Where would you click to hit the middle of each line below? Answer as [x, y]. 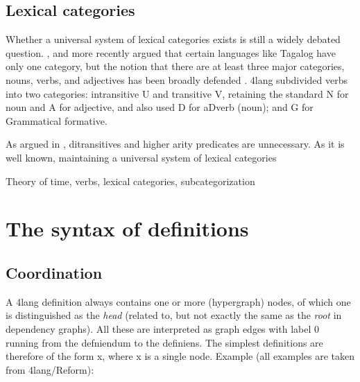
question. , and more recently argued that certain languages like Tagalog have [171, 52]
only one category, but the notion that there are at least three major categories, [175, 66]
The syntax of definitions [127, 228]
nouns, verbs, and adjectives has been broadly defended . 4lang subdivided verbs [177, 79]
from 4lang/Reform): [50, 369]
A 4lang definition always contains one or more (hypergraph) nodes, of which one [178, 301]
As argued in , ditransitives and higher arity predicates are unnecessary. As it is [175, 144]
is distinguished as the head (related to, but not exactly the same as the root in [174, 315]
